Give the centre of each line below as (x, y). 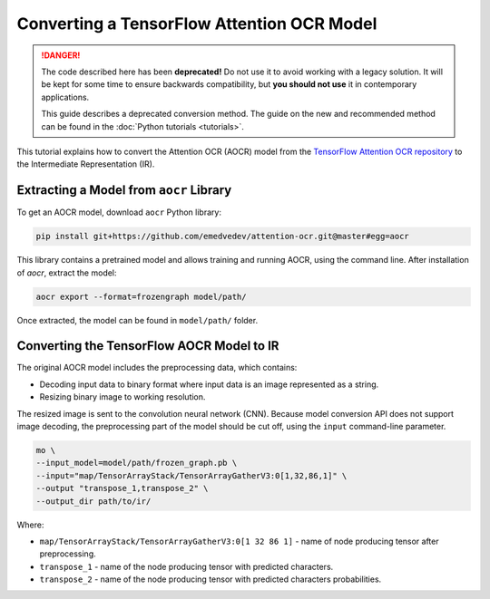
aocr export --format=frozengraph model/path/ (141, 296)
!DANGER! (61, 55)
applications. (65, 97)
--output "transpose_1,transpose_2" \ (122, 488)
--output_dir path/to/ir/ (93, 501)
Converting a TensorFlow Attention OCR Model (197, 24)
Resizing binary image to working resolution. (122, 397)
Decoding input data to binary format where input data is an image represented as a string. (209, 384)
